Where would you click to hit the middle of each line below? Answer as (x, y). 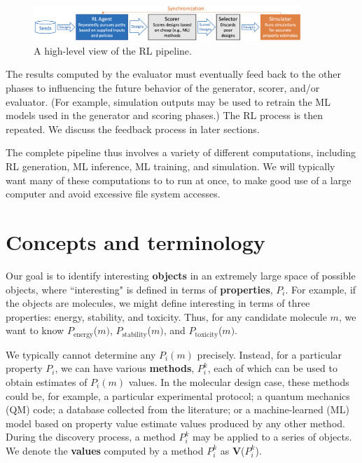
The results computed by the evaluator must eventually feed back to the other (174, 74)
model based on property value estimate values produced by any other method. (175, 423)
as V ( (232, 450)
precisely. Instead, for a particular (270, 354)
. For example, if (321, 289)
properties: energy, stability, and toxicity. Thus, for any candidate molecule (166, 316)
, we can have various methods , (125, 368)
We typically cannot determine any (81, 354)
